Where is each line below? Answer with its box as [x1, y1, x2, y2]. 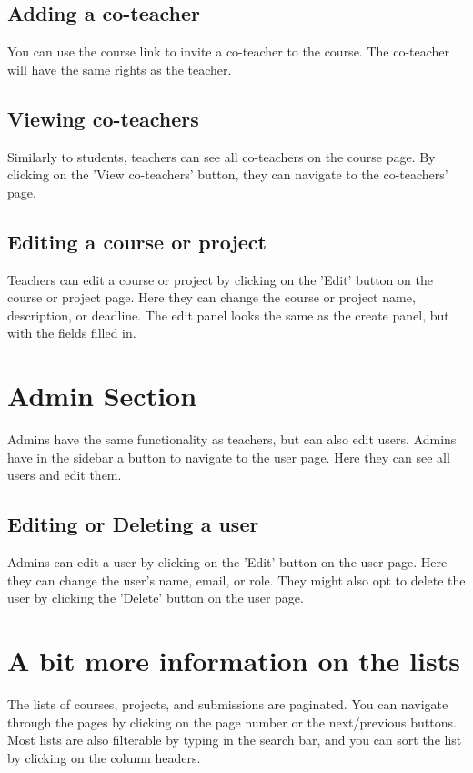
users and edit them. [7, 465, 122, 484]
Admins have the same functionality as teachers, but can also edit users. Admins [7, 430, 457, 449]
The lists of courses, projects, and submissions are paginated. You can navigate [7, 694, 448, 713]
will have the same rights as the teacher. [7, 59, 232, 78]
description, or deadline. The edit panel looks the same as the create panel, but [7, 305, 449, 324]
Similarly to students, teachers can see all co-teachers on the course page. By [7, 147, 436, 166]
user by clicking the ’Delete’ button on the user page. [7, 588, 304, 607]
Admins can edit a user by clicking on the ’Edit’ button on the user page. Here [7, 553, 448, 572]
